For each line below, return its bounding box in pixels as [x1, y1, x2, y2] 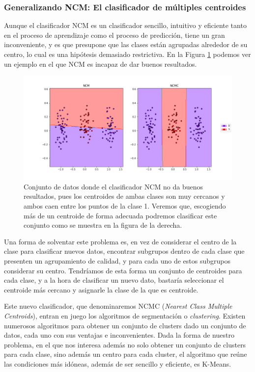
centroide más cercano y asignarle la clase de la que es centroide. [4, 284, 198, 294]
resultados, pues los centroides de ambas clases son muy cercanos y [24, 191, 225, 201]
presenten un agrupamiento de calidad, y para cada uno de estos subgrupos [4, 255, 231, 266]
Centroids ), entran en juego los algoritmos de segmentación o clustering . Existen [4, 310, 246, 320]
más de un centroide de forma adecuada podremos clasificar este [24, 210, 217, 220]
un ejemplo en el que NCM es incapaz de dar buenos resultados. [4, 58, 197, 69]
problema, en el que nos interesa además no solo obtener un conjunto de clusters [4, 339, 246, 349]
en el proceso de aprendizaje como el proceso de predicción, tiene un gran [4, 29, 225, 40]
